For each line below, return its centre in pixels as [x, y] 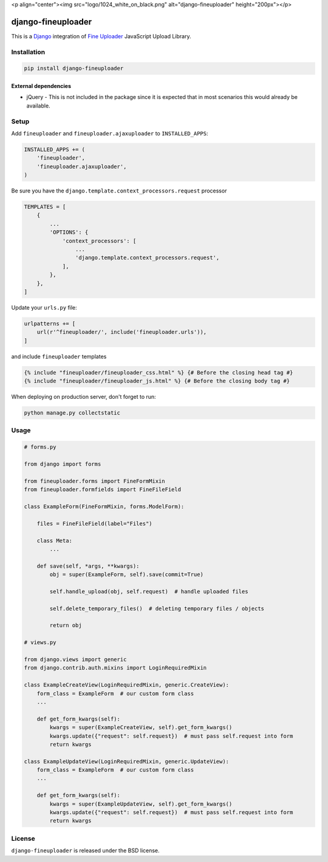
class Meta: [55, 541]
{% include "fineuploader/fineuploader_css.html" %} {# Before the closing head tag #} [159, 372]
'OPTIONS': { [69, 232]
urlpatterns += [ [50, 324]
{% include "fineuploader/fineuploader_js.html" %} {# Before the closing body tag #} [157, 381]
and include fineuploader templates [59, 356]
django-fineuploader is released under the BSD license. [86, 850]
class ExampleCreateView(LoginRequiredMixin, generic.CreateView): [127, 685]
